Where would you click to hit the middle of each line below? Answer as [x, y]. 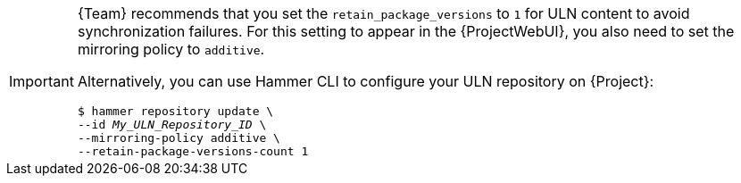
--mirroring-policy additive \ [179, 138]
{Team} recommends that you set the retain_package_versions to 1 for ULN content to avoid [383, 13]
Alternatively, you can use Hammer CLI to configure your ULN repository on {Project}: [366, 81]
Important [42, 81]
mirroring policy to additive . [171, 49]
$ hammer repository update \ [175, 111]
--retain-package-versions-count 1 [193, 151]
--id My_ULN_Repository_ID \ [172, 125]
